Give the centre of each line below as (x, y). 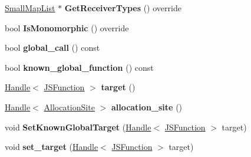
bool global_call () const (52, 48)
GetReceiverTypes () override (123, 8)
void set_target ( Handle (52, 147)
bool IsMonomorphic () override (67, 27)
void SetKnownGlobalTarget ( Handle (78, 127)
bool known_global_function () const (79, 67)
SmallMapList (30, 8)
